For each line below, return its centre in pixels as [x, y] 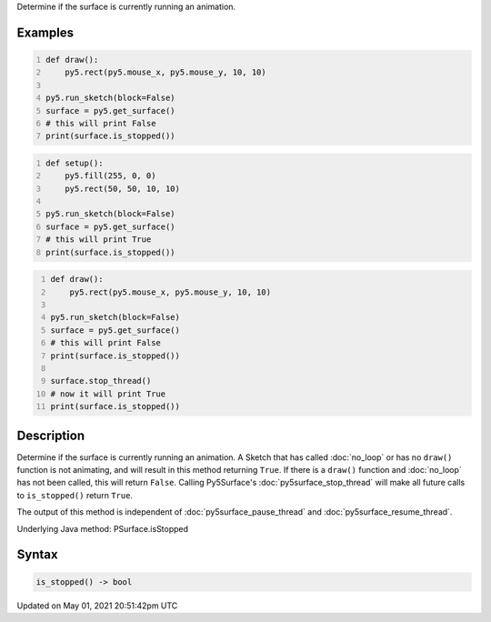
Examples [45, 32]
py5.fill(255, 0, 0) [110, 176]
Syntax [37, 555]
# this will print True [99, 240]
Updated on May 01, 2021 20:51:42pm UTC [97, 606]
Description [51, 435]
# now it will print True [108, 394]
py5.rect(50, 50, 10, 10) [123, 188]
